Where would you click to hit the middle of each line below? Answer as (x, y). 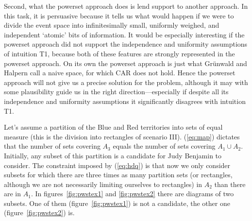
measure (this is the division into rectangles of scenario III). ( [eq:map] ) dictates (122, 136)
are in (13, 194)
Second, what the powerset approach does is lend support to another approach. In (126, 6)
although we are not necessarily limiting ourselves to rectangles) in (103, 184)
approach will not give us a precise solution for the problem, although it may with (126, 82)
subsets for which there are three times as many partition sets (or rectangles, (118, 175)
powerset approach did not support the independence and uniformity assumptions (126, 44)
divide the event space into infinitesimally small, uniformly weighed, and (112, 25)
